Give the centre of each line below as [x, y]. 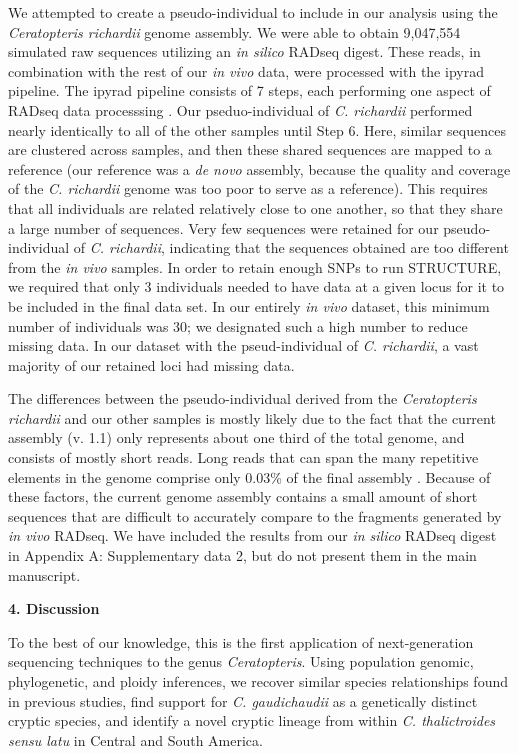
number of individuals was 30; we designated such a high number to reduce [238, 325]
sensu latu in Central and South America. [135, 739]
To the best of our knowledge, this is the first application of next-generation [241, 641]
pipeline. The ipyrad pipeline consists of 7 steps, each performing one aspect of [249, 90]
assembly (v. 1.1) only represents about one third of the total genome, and [236, 437]
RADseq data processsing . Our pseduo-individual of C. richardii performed [240, 109]
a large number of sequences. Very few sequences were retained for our [223, 227]
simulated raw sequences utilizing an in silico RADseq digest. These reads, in [244, 51]
